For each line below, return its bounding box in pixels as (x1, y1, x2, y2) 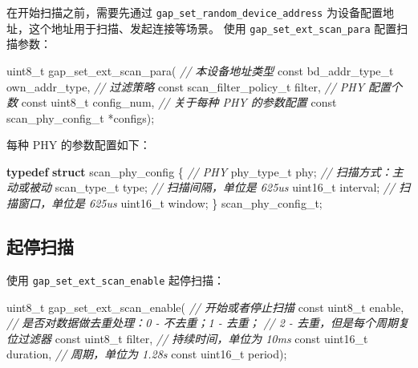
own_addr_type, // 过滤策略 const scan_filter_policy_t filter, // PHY (6, 78, 365, 95)
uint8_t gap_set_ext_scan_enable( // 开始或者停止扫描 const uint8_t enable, (6, 298, 404, 315)
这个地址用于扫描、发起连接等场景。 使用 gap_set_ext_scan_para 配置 (28, 19, 397, 36)
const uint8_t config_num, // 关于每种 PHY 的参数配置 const (21, 94, 337, 111)
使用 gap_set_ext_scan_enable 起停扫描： (6, 271, 225, 288)
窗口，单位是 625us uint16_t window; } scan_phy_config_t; (17, 195, 323, 212)
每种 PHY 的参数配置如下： (6, 136, 151, 153)
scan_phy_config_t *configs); (6, 109, 155, 126)
